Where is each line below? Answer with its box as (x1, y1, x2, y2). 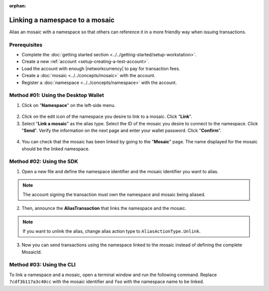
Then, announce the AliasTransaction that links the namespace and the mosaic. (21, 205, 187, 211)
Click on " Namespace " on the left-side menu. (21, 102, 116, 108)
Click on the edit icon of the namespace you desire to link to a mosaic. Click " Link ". (21, 113, 193, 119)
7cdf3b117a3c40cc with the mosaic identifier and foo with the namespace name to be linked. (9, 279, 204, 285)
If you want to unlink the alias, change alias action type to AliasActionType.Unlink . (22, 228, 201, 234)
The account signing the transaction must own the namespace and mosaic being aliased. (22, 192, 206, 197)
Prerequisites (9, 41, 42, 48)
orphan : (9, 3, 26, 8)
